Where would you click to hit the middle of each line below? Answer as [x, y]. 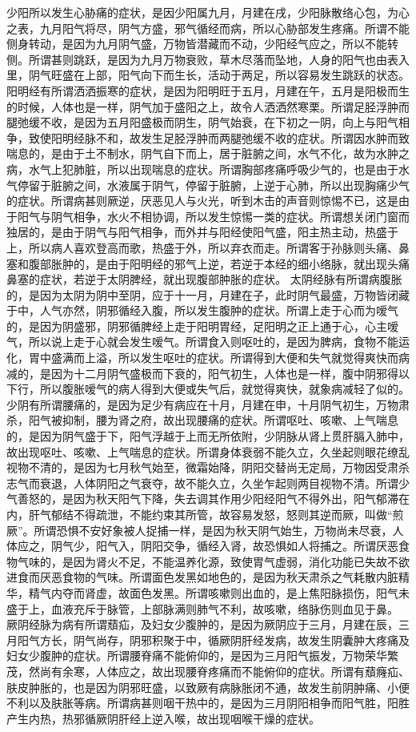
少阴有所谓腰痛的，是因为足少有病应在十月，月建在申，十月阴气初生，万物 [202, 404]
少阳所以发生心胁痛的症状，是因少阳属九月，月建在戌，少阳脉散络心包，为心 [208, 12]
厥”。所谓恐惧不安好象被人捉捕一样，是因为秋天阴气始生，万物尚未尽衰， [200, 530]
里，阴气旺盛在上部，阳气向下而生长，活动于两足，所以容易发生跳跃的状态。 [208, 75]
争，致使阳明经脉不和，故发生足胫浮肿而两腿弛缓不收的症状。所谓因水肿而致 [208, 137]
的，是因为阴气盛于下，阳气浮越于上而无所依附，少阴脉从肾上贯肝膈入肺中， [208, 436]
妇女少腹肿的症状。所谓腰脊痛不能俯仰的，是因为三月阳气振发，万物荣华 [197, 656]
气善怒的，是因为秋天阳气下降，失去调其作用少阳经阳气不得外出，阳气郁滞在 [208, 499]
